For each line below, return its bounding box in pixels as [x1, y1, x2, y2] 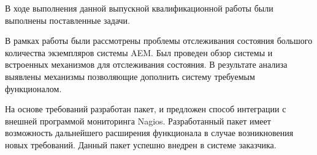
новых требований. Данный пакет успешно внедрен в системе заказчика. [5, 138, 277, 151]
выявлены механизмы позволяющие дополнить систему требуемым [5, 70, 255, 82]
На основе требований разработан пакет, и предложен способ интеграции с [5, 103, 286, 115]
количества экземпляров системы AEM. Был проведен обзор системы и [5, 46, 273, 59]
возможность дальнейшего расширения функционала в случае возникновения [5, 126, 294, 139]
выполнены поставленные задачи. [5, 13, 130, 26]
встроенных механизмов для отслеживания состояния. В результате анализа [5, 58, 288, 71]
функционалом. [5, 82, 62, 95]
